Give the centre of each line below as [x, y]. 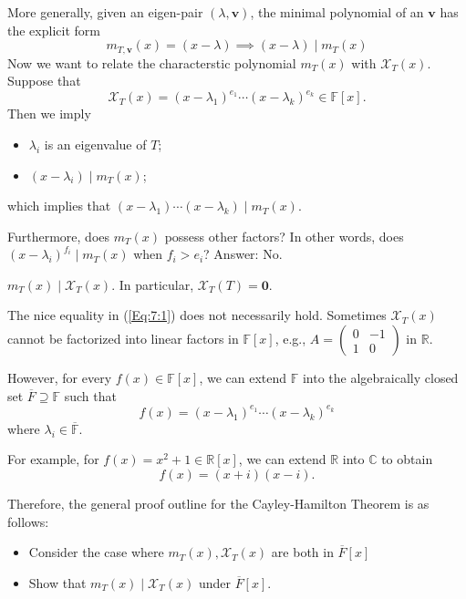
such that [90, 395]
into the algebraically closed [380, 378]
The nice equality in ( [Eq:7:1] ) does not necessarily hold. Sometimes [197, 315]
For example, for [53, 459]
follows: [28, 521]
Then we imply [49, 114]
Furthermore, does [59, 236]
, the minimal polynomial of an [337, 12]
